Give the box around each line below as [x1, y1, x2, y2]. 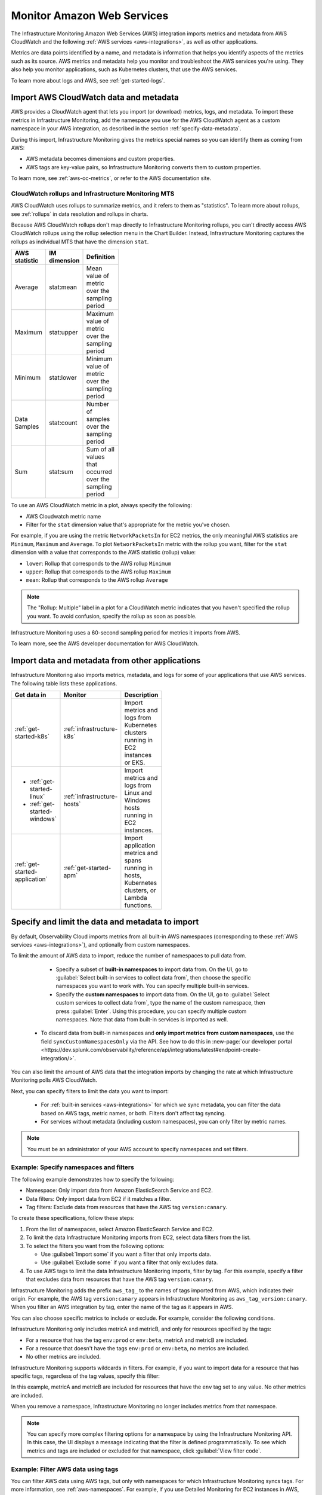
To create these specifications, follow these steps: [11, 1215, 135, 1222]
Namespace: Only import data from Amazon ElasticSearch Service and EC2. [26, 1187, 213, 1194]
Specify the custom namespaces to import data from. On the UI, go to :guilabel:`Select [55, 990, 270, 998]
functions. [124, 901, 153, 909]
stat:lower [48, 374, 77, 382]
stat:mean [48, 283, 78, 291]
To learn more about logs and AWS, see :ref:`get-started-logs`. [11, 77, 165, 84]
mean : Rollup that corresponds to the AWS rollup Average [26, 576, 168, 584]
